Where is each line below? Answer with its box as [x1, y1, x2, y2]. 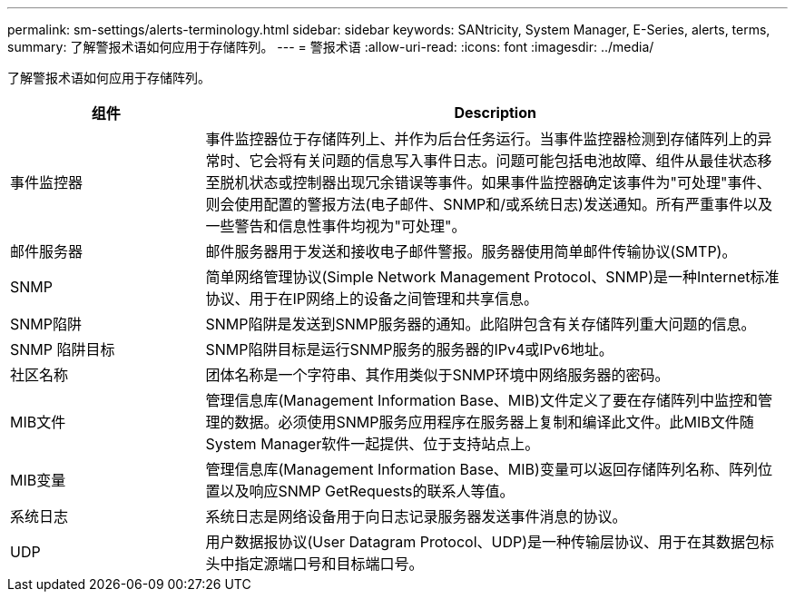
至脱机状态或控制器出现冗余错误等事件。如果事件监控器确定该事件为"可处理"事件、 [205, 173, 771, 191]
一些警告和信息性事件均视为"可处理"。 [205, 217, 466, 235]
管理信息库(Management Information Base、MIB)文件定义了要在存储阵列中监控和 [205, 391, 758, 409]
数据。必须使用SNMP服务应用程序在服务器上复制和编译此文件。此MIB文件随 [234, 413, 754, 431]
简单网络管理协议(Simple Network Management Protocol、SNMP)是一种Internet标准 [205, 268, 780, 286]
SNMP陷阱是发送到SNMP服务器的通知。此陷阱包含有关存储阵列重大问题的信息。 [205, 315, 756, 333]
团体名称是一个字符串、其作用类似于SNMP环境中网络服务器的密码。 [205, 366, 670, 384]
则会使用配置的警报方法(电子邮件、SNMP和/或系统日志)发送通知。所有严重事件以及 [205, 195, 772, 213]
